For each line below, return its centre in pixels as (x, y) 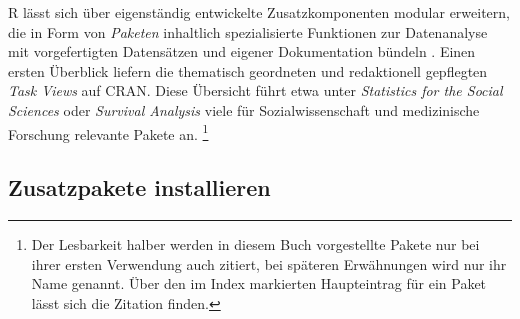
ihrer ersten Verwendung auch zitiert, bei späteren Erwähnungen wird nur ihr (269, 263)
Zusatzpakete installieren (139, 187)
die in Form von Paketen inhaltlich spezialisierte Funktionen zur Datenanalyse (248, 31)
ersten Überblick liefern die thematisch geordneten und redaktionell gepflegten (248, 70)
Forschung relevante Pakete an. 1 (108, 132)
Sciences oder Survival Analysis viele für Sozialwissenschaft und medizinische (244, 109)
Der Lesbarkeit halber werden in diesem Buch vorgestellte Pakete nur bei (255, 244)
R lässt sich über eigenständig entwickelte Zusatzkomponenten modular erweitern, (259, 12)
